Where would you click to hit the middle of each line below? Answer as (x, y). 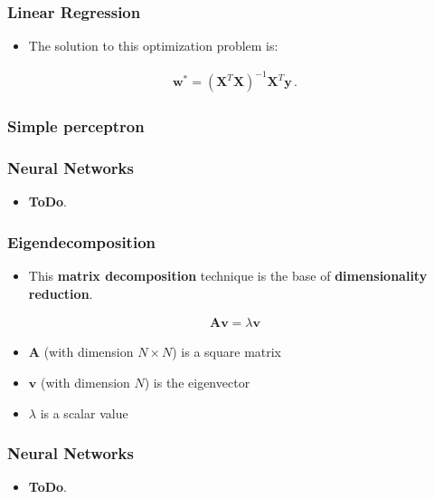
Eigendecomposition (82, 241)
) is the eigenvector (197, 383)
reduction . (61, 293)
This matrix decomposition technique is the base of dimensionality (228, 276)
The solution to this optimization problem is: (153, 46)
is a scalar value (84, 413)
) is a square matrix (227, 352)
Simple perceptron (76, 126)
